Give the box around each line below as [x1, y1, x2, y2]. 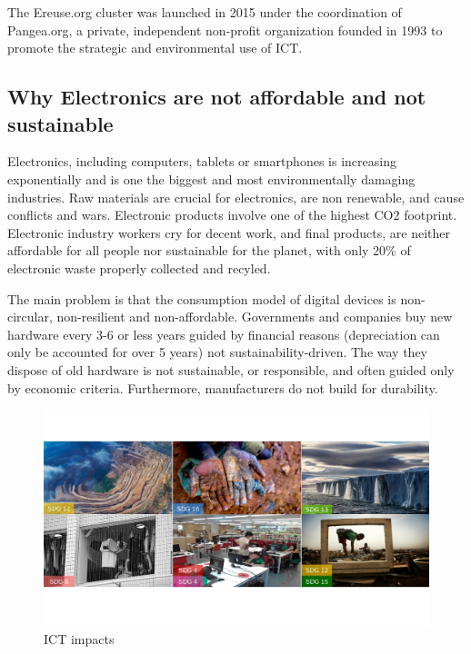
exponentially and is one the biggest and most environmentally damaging [7, 169, 416, 188]
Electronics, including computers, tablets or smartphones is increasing [7, 152, 396, 171]
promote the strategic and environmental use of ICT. [7, 38, 303, 57]
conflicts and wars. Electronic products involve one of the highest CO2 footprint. [7, 205, 457, 224]
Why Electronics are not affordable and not [7, 83, 426, 111]
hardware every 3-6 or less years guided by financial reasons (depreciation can [7, 324, 440, 343]
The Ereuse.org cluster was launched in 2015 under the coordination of [7, 3, 402, 21]
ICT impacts [44, 629, 115, 648]
